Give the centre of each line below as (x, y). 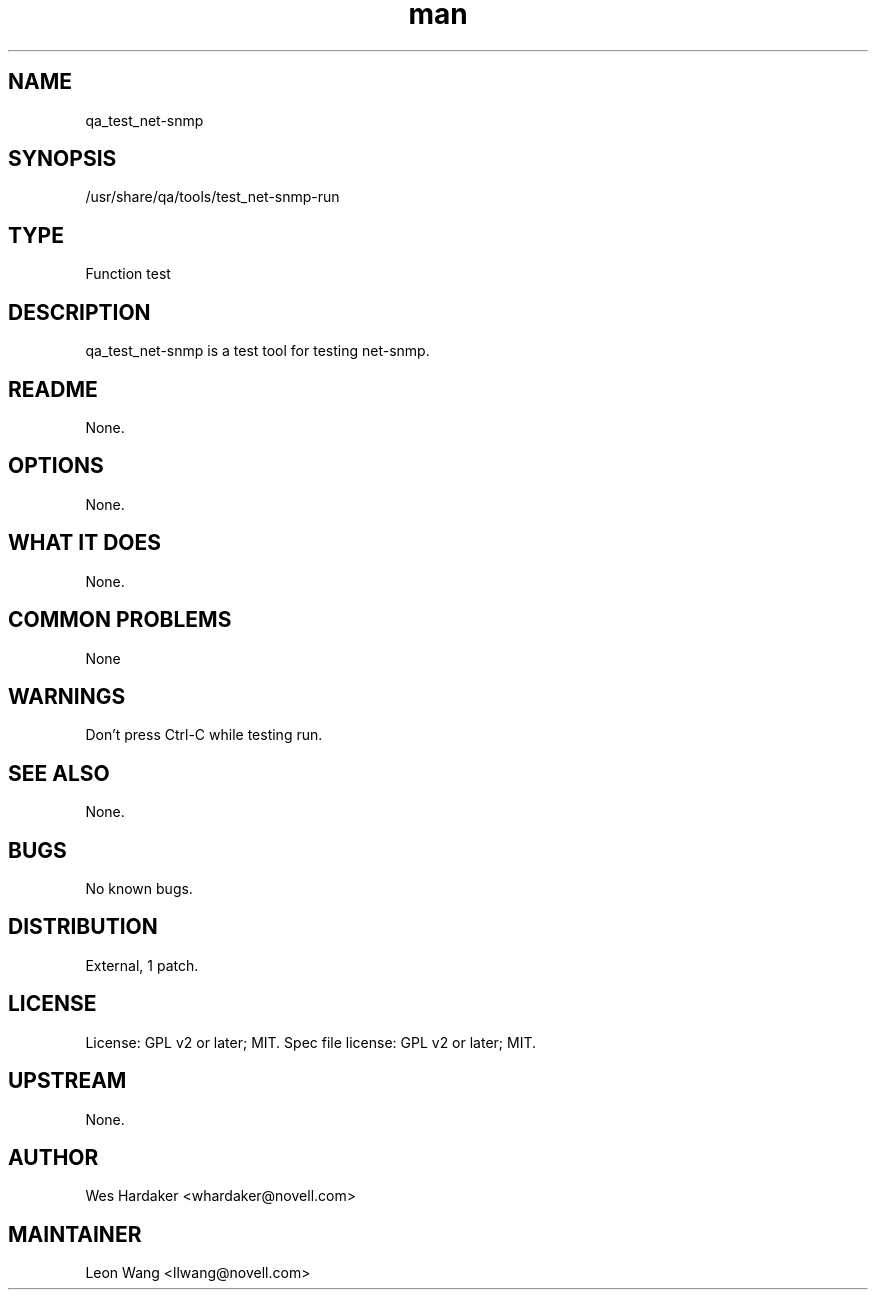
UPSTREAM (67, 1081)
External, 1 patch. (142, 965)
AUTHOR (53, 1157)
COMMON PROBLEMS (120, 620)
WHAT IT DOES (85, 543)
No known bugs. (139, 889)
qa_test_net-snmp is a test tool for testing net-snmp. (257, 351)
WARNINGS (67, 696)
